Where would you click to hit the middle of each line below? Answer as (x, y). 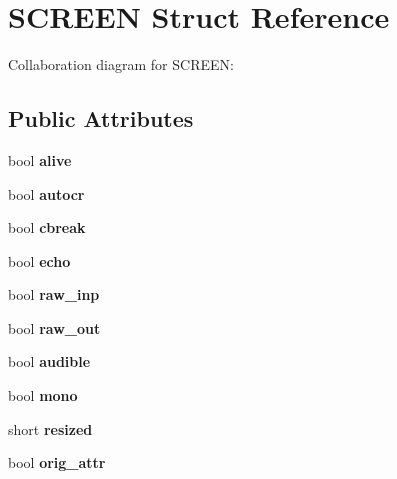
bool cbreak (47, 227)
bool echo (39, 260)
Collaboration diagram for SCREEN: (121, 64)
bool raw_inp (54, 294)
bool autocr (46, 193)
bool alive (40, 159)
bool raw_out (54, 327)
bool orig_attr (57, 462)
